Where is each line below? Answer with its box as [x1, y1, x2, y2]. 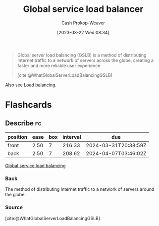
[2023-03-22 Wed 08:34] [56, 29, 110, 35]
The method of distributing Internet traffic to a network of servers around [5, 186, 155, 192]
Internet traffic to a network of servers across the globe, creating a [17, 57, 154, 63]
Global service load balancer [23, 3, 144, 15]
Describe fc [5, 119, 42, 127]
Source [5, 204, 23, 211]
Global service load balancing [5, 163, 66, 169]
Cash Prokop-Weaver [61, 20, 106, 26]
